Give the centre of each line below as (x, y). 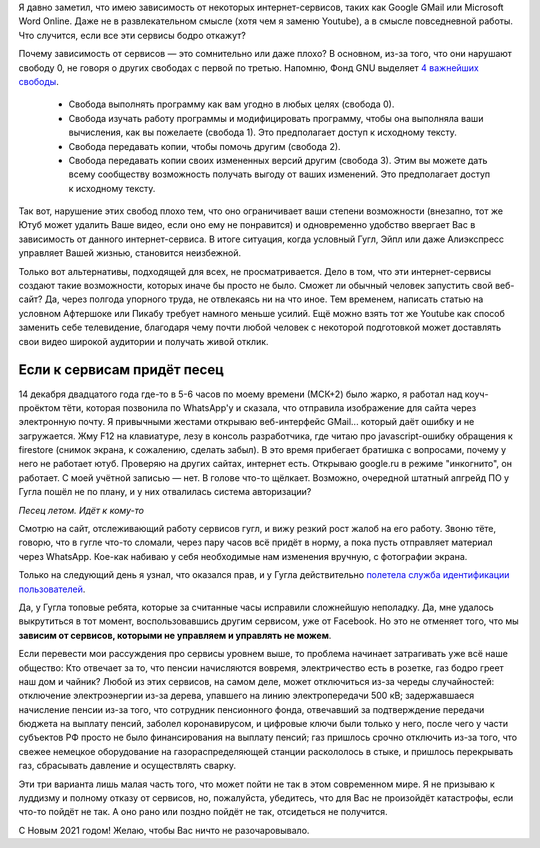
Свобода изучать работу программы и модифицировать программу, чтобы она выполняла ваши (276, 118)
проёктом (39, 407)
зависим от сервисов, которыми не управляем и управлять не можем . (175, 635)
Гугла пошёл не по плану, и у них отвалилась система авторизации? (165, 492)
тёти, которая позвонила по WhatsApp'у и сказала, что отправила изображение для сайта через (269, 407)
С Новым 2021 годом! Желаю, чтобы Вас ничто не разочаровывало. (164, 830)
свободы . (38, 81)
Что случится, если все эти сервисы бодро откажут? (132, 35)
